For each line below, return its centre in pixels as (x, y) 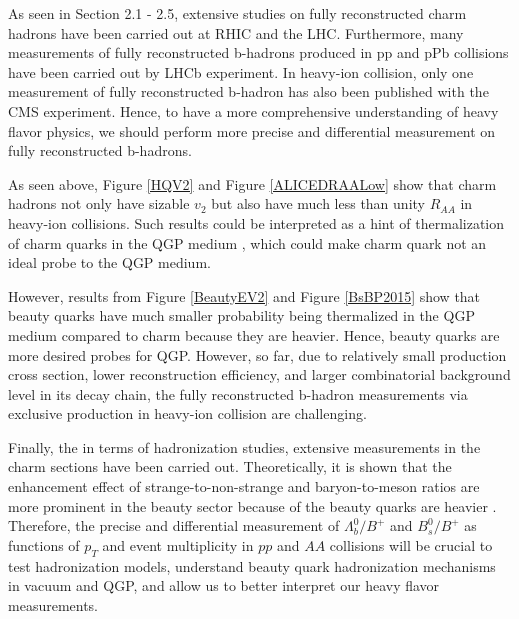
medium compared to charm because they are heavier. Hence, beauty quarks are (254, 334)
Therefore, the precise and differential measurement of (174, 525)
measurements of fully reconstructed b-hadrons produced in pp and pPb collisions (258, 52)
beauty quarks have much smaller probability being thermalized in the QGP (241, 315)
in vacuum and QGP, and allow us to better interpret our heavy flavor (224, 585)
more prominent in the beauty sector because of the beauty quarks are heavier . (252, 505)
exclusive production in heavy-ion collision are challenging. (187, 413)
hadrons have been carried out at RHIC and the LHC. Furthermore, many (236, 32)
